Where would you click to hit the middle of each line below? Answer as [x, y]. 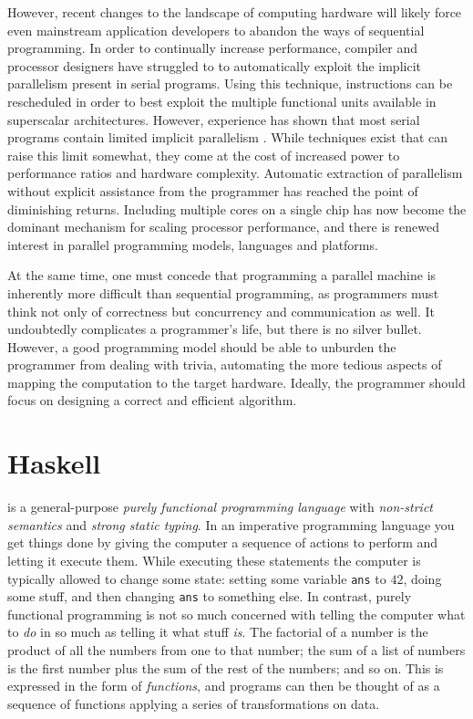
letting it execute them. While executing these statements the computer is [214, 560]
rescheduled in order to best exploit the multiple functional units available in [222, 101]
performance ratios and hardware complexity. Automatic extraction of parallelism [235, 173]
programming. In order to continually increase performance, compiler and [212, 48]
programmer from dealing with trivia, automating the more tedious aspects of [225, 365]
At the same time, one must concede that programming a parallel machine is [222, 275]
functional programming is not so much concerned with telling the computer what [236, 614]
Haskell [54, 463]
